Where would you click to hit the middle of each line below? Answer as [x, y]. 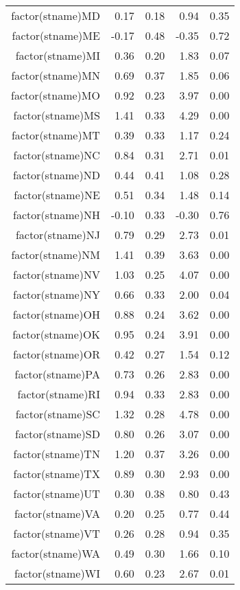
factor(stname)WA [56, 553]
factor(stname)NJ [58, 235]
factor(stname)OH [56, 314]
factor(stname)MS [57, 115]
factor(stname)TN [57, 454]
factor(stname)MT [56, 135]
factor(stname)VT [57, 533]
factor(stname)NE [57, 195]
